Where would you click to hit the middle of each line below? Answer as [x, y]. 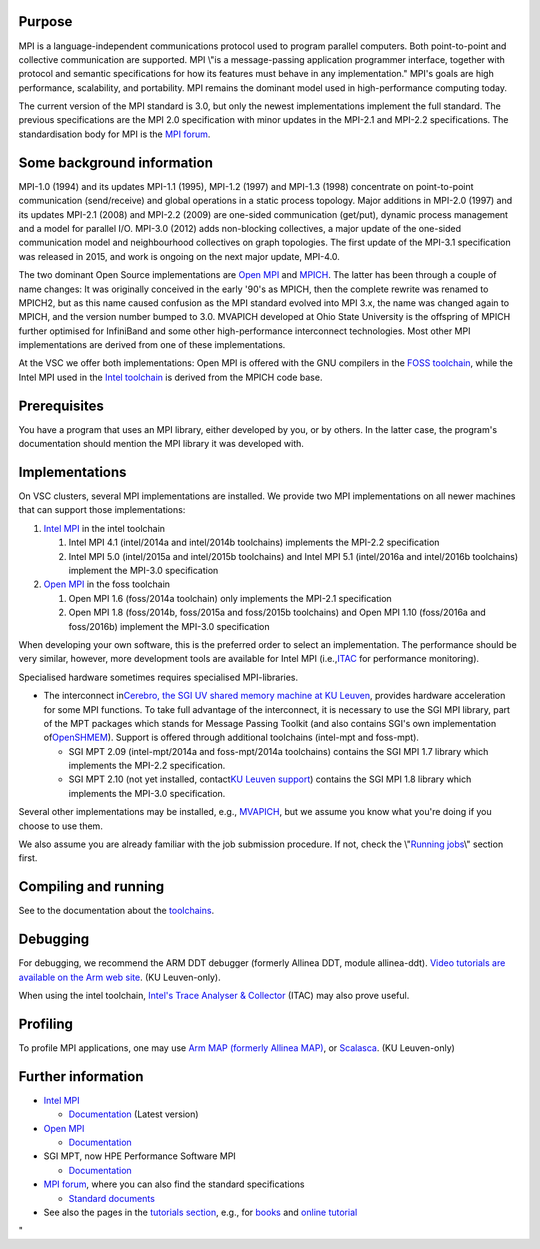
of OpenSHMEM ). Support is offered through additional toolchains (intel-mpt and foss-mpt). [231, 737]
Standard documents [111, 1198]
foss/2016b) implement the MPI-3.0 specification [169, 626]
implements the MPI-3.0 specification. [147, 793]
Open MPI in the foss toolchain [106, 584]
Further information [81, 1076]
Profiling [46, 1023]
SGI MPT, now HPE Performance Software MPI [140, 1156]
